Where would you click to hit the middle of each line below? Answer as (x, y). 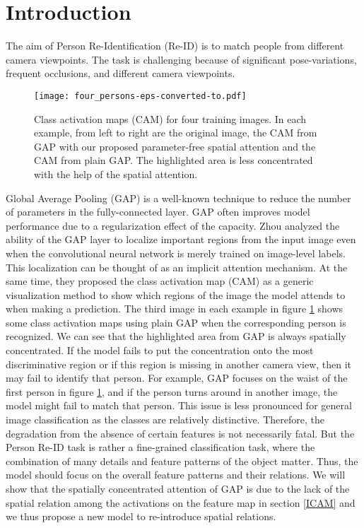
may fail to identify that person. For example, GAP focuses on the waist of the (177, 378)
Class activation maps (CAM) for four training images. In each (170, 118)
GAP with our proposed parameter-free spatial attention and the (175, 146)
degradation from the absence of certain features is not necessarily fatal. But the (180, 433)
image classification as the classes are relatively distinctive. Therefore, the (165, 420)
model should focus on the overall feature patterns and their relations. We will (176, 475)
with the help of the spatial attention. (116, 174)
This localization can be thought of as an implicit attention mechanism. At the (177, 267)
